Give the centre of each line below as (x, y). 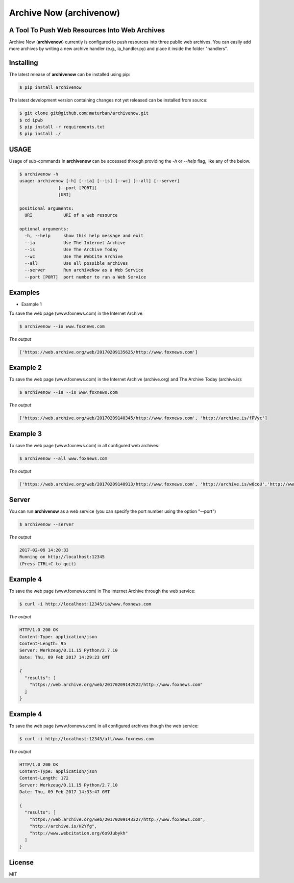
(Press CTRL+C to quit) (48, 564)
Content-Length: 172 (44, 778)
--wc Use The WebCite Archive (74, 256)
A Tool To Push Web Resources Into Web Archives (87, 30)
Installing (24, 63)
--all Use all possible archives (76, 263)
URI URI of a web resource (71, 215)
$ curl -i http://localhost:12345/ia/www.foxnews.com (85, 604)
